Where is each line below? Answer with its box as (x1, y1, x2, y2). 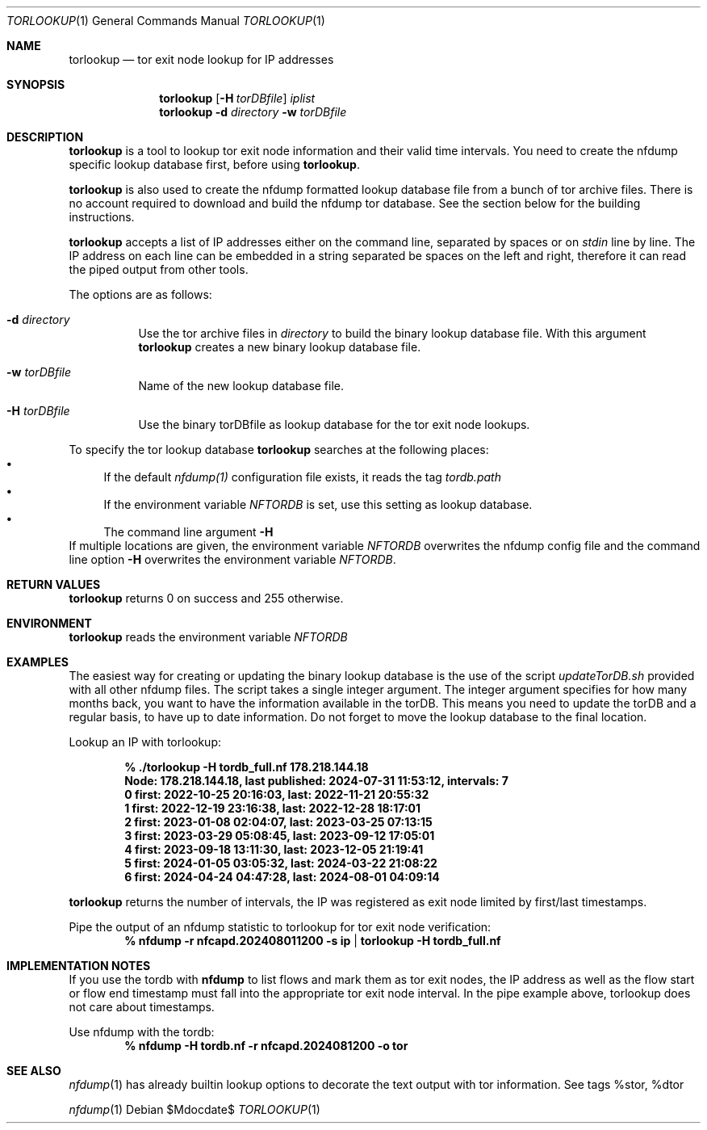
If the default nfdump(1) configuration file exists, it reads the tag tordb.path (103, 470, 501, 484)
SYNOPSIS (6, 78, 65, 91)
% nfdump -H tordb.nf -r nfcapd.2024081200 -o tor (124, 1039, 408, 1052)
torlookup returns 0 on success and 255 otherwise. (69, 591, 344, 605)
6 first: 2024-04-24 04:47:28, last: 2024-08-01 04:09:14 (124, 870, 440, 884)
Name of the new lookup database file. (138, 379, 345, 393)
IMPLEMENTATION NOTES (6, 959, 151, 972)
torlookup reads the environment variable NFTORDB (69, 630, 348, 644)
